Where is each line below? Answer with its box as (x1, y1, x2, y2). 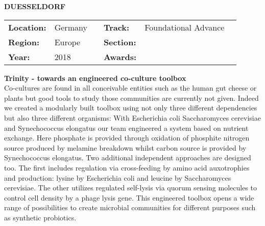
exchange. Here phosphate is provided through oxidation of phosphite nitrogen (4, 132, 250, 143)
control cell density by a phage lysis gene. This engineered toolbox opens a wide (4, 192, 254, 203)
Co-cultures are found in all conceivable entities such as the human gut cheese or (4, 82, 257, 93)
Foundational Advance (144, 21, 225, 33)
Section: (103, 36, 136, 48)
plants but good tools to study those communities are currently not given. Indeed (4, 92, 259, 103)
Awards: (103, 50, 137, 63)
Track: (103, 21, 130, 33)
